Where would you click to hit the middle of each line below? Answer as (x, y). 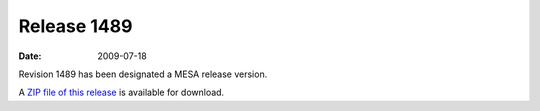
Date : (30, 56)
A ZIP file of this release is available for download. (121, 92)
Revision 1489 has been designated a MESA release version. (143, 74)
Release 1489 (75, 26)
